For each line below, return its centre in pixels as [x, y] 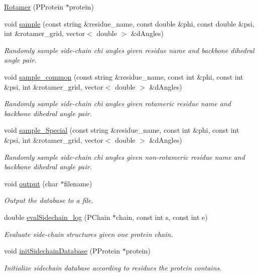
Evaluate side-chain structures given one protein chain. [89, 234]
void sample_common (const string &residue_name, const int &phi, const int [124, 76]
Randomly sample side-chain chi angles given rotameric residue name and [117, 103]
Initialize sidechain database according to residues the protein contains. [113, 267]
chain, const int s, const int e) [162, 217]
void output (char [31, 183]
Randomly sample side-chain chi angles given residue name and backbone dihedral [129, 50]
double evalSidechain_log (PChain [57, 217]
